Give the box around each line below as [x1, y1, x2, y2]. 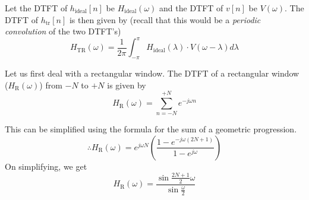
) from [39, 78, 62, 91]
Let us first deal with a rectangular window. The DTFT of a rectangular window [5, 67, 299, 80]
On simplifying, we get [5, 160, 87, 172]
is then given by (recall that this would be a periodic [69, 13, 261, 26]
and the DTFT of [159, 2, 223, 14]
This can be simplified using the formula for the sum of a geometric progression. [5, 123, 297, 135]
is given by [107, 78, 146, 91]
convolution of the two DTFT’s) [5, 25, 121, 37]
